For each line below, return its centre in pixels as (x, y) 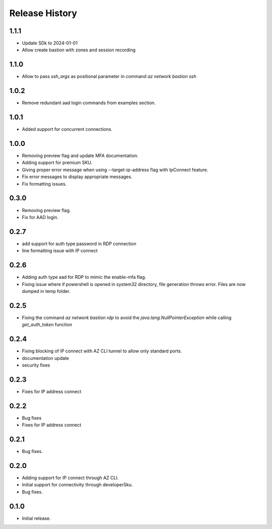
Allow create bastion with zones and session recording (79, 50)
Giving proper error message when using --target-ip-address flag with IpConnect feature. (115, 170)
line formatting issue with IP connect (60, 251)
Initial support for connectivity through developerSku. (77, 485)
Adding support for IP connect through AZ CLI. (70, 478)
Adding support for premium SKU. (57, 163)
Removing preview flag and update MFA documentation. (80, 156)
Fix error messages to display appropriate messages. (77, 177)
